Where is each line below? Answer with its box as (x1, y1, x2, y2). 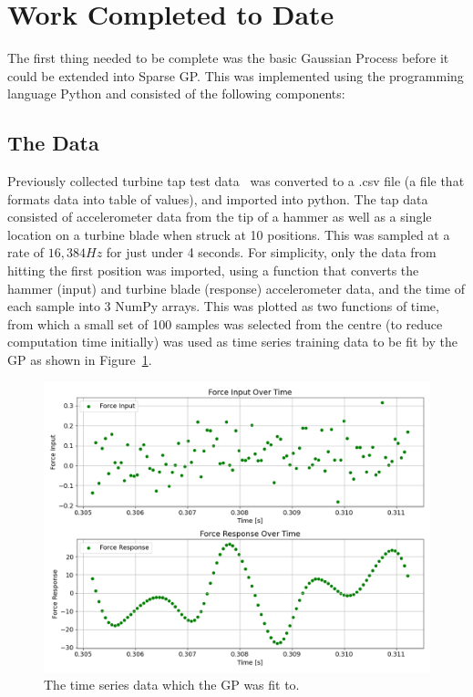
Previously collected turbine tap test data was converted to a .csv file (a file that (7, 172, 465, 191)
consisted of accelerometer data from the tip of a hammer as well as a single (7, 207, 432, 226)
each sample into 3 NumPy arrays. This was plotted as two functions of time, (7, 296, 439, 316)
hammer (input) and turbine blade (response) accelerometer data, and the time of (7, 278, 466, 297)
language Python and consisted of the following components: (7, 84, 345, 103)
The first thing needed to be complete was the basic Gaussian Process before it (7, 48, 449, 68)
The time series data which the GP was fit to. (44, 675, 300, 694)
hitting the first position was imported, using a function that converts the (7, 261, 419, 280)
